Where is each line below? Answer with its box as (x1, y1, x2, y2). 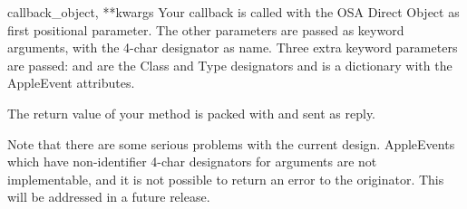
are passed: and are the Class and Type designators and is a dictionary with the (7, 55, 452, 74)
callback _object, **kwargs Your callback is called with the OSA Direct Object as (7, 3, 460, 21)
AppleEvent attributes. (7, 73, 135, 92)
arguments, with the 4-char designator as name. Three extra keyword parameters (7, 38, 458, 57)
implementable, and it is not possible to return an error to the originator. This (7, 169, 444, 188)
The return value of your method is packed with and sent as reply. (7, 103, 375, 122)
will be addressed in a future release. (7, 187, 210, 206)
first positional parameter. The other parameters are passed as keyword (7, 20, 404, 39)
